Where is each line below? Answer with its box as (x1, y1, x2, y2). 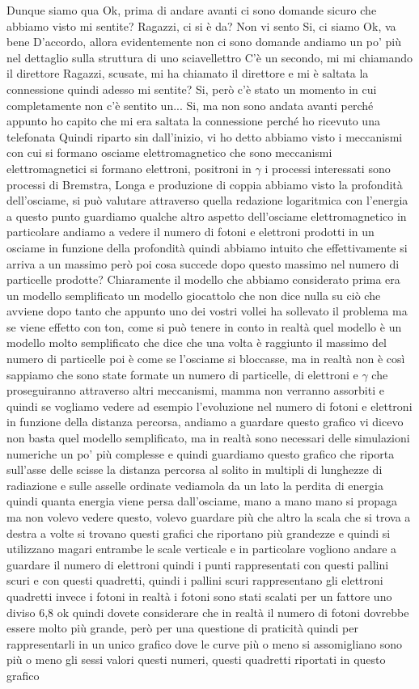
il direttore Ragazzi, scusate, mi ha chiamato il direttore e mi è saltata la (6, 65, 369, 82)
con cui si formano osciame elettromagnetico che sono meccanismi (6, 144, 332, 161)
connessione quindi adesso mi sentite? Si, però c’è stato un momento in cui (6, 80, 377, 97)
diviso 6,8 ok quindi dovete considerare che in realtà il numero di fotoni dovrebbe (6, 603, 409, 620)
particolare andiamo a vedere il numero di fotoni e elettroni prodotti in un (6, 223, 375, 240)
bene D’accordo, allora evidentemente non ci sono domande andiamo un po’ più (6, 33, 402, 50)
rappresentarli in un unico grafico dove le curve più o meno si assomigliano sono (6, 635, 403, 652)
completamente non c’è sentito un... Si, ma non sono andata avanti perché (6, 96, 374, 113)
